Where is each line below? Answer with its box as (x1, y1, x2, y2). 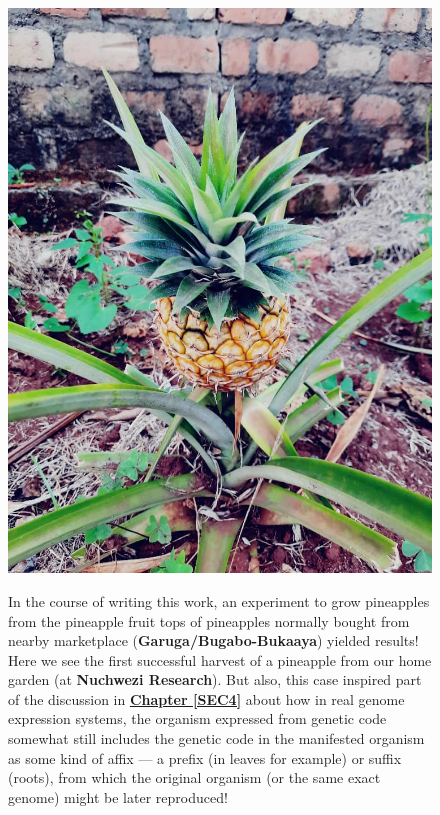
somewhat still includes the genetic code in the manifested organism (8, 728, 425, 749)
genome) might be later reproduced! (8, 786, 228, 807)
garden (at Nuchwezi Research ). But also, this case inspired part (8, 669, 422, 690)
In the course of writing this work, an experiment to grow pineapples (8, 590, 430, 611)
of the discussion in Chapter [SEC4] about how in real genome (8, 688, 405, 709)
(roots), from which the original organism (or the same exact (8, 767, 381, 788)
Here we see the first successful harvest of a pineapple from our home (8, 649, 432, 670)
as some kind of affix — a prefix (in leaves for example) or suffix (8, 747, 402, 768)
